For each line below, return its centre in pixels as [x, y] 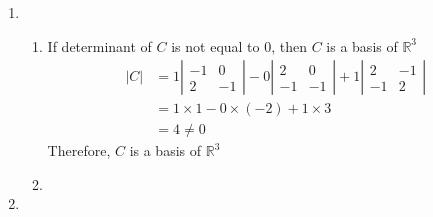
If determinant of [99, 45]
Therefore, [79, 150]
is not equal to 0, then [239, 45]
